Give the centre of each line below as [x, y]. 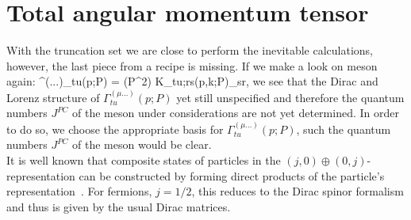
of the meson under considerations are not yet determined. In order [236, 113]
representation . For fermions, [79, 191]
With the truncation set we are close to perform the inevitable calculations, [190, 50]
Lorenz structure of [53, 97]
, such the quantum [344, 129]
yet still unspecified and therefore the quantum [290, 97]
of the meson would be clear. [142, 144]
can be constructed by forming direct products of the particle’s [232, 175]
